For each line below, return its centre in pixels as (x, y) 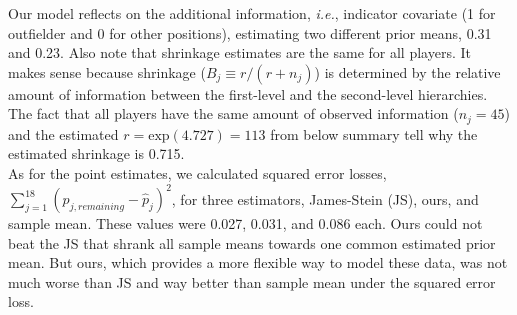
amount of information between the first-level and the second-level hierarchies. (248, 93)
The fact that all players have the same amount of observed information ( (233, 113)
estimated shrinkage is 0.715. (96, 153)
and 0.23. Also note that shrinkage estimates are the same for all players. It (239, 52)
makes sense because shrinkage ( (107, 71)
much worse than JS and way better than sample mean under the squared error (252, 281)
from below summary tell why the (374, 133)
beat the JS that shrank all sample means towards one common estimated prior (252, 242)
